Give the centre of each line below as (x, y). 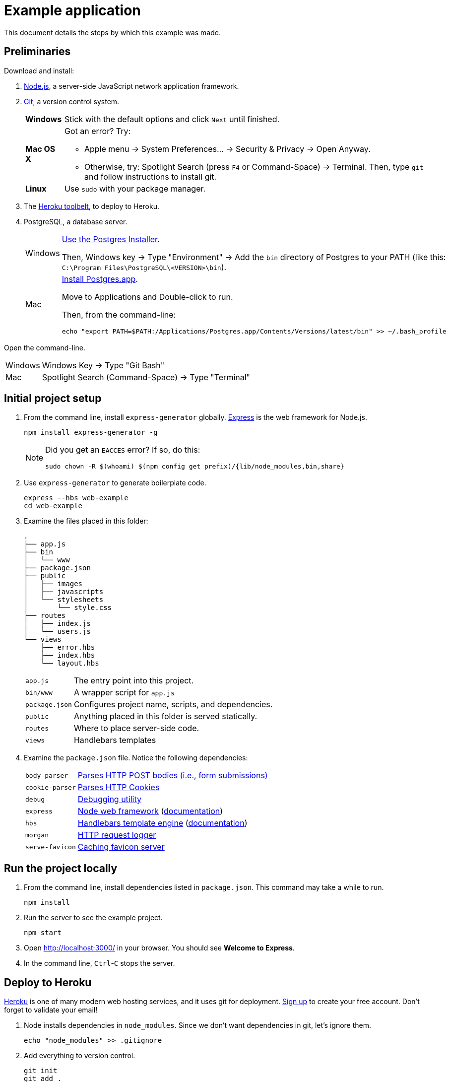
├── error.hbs (68, 647)
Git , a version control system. (72, 101)
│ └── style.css (68, 608)
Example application (72, 10)
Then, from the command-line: (119, 314)
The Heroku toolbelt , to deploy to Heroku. (92, 206)
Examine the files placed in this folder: (86, 521)
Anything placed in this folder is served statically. (165, 716)
